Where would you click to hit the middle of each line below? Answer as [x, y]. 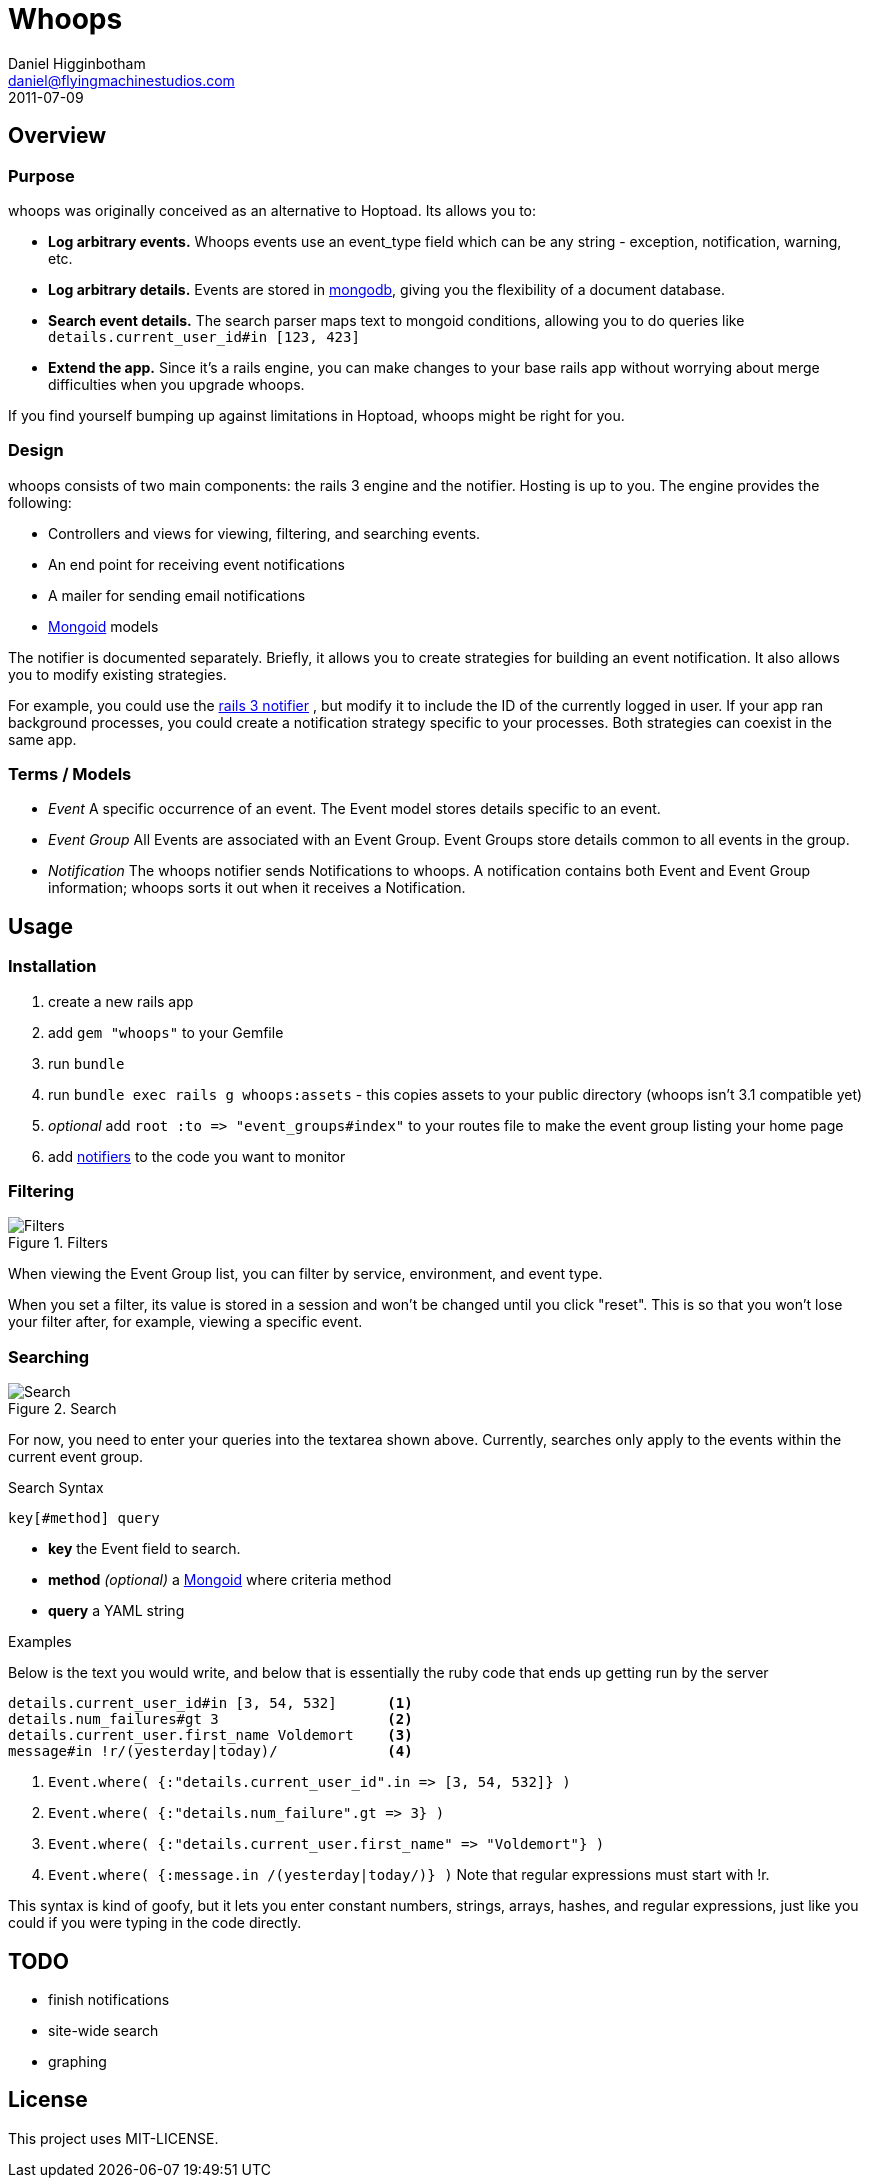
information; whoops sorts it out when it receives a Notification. [257, 888]
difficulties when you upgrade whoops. [176, 384]
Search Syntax [56, 1488]
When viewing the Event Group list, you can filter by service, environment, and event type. [305, 1274]
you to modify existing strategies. [117, 674]
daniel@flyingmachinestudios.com [121, 80]
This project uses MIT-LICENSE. [113, 2138]
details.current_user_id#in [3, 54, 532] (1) [210, 1703]
